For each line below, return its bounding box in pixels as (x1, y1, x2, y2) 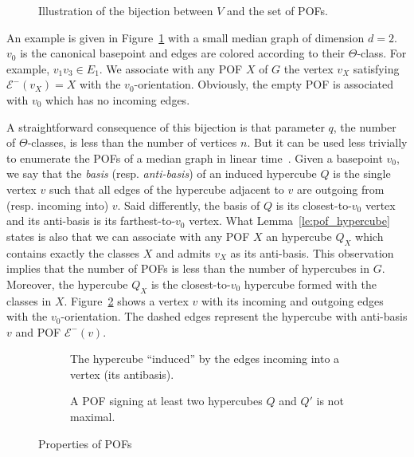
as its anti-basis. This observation (230, 244, 394, 261)
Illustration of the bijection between (38, 2, 213, 18)
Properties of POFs (38, 435, 132, 451)
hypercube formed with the (244, 275, 377, 292)
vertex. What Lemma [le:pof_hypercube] (189, 212, 390, 229)
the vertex (283, 60, 334, 77)
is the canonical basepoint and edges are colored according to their (20, 45, 346, 61)
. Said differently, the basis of (117, 196, 260, 213)
